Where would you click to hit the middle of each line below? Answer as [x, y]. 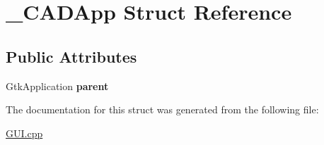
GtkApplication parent [57, 86]
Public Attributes [71, 56]
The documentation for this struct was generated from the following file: [162, 109]
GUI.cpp [24, 133]
